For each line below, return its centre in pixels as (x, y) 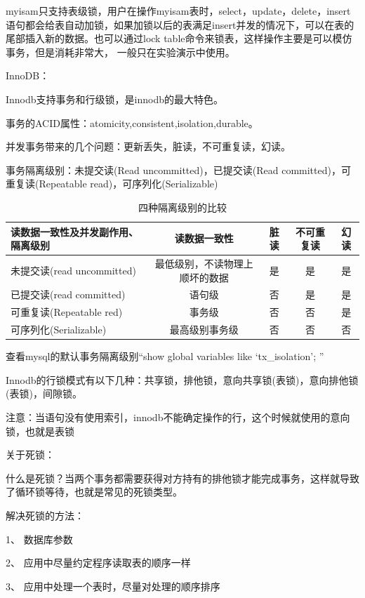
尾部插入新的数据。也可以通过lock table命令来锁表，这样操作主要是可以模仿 (179, 38)
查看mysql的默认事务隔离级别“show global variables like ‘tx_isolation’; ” (165, 356)
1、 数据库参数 (39, 539)
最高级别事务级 (204, 330)
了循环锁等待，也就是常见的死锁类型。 (94, 492)
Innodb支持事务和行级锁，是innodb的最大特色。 (115, 99)
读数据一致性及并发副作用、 (74, 231)
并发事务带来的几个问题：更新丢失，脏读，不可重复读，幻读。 (148, 146)
